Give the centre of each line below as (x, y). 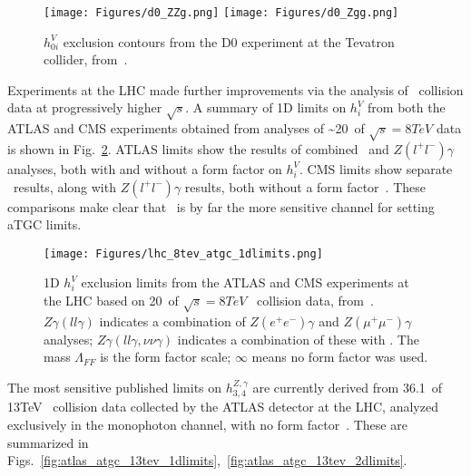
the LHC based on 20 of (111, 300)
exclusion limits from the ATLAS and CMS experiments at (245, 282)
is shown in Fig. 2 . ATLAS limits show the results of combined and (198, 148)
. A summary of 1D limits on (266, 107)
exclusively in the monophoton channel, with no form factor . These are (207, 424)
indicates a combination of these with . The (298, 339)
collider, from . (86, 59)
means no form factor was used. (340, 357)
